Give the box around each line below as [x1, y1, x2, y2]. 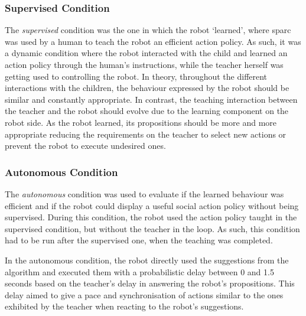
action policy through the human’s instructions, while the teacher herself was [5, 58, 284, 70]
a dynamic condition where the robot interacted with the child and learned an [5, 47, 288, 59]
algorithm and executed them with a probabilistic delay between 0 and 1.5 [5, 265, 274, 278]
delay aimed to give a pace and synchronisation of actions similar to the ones [5, 288, 284, 301]
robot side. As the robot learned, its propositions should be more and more [5, 116, 276, 128]
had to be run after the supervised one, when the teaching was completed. [5, 234, 273, 246]
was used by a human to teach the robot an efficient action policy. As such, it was [5, 35, 301, 47]
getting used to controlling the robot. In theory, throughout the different [5, 70, 268, 82]
